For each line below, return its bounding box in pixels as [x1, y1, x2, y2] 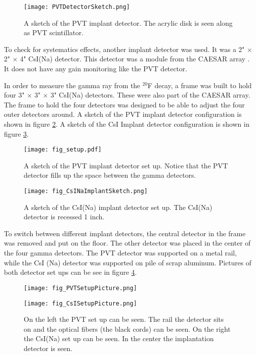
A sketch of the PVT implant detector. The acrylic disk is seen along [24, 17, 233, 28]
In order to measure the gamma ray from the [4, 80, 140, 90]
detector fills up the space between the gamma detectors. [24, 170, 196, 180]
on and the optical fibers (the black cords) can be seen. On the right [24, 323, 231, 334]
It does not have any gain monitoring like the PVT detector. [4, 63, 187, 74]
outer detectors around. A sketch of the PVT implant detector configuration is [4, 109, 242, 119]
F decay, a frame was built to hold [147, 80, 252, 90]
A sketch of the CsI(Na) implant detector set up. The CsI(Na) [24, 202, 213, 212]
